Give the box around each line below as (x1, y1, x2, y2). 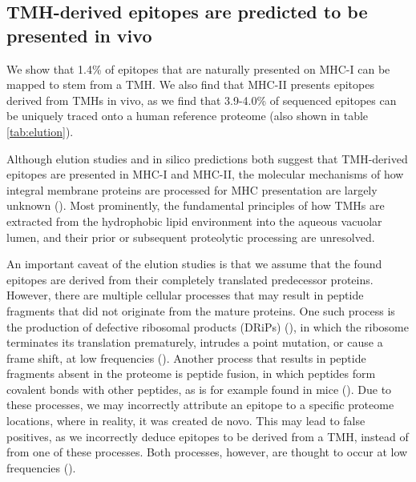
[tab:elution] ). (6, 123, 74, 139)
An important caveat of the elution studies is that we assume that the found (6, 255, 382, 272)
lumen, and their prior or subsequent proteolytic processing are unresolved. (6, 228, 375, 245)
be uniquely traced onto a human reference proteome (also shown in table (6, 107, 369, 124)
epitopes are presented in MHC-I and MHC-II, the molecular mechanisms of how (6, 166, 404, 183)
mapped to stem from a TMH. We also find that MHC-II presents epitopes (6, 76, 374, 93)
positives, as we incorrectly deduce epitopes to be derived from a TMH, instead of (6, 428, 409, 444)
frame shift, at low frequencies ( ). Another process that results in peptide (6, 349, 366, 366)
